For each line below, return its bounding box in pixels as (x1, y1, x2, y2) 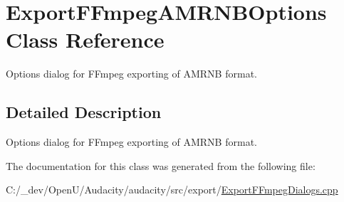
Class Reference (6, 25, 165, 54)
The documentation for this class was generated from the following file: (6, 158, 316, 173)
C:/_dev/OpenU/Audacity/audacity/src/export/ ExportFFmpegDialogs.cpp (6, 182, 338, 197)
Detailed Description (6, 101, 162, 123)
